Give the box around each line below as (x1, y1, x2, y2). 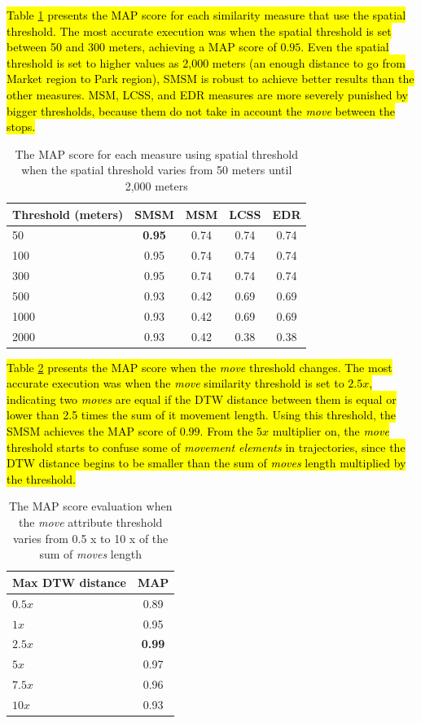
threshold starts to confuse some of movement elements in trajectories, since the (7, 438, 406, 455)
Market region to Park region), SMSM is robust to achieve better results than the (7, 70, 414, 87)
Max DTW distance (12, 573, 126, 590)
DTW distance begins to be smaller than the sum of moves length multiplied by (7, 454, 406, 471)
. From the (200, 423, 253, 440)
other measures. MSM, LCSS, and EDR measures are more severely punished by (7, 85, 409, 103)
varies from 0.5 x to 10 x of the (13, 529, 169, 546)
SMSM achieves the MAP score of (7, 423, 177, 440)
